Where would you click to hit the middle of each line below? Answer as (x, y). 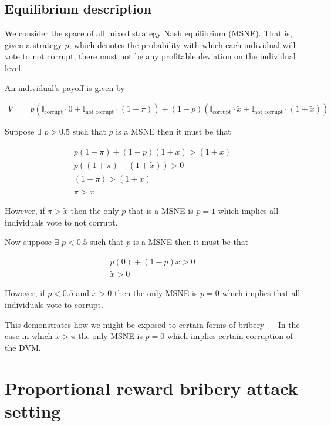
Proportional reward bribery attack (151, 388)
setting (33, 410)
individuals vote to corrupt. (54, 305)
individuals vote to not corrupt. (61, 222)
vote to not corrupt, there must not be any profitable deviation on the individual (150, 56)
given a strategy (33, 44)
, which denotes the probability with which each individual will (182, 44)
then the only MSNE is (156, 293)
